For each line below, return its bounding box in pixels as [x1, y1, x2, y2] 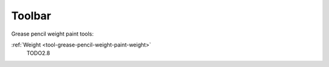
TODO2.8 [26, 49, 51, 57]
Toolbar [11, 9, 52, 22]
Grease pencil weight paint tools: [11, 30, 94, 37]
